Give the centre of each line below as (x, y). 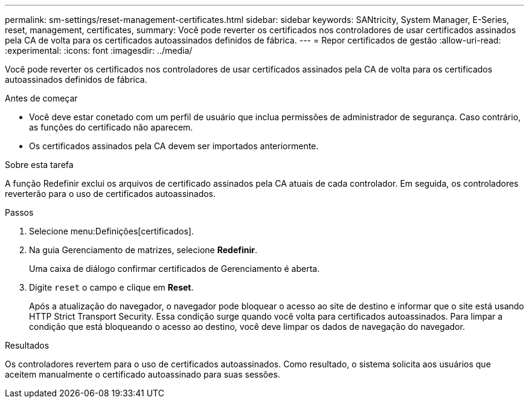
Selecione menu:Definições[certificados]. (111, 231)
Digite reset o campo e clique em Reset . (111, 287)
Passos (19, 212)
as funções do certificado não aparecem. (111, 127)
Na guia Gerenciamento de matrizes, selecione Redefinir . (143, 250)
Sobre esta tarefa (39, 165)
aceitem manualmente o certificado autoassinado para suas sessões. (143, 374)
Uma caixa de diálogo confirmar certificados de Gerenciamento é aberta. (175, 269)
